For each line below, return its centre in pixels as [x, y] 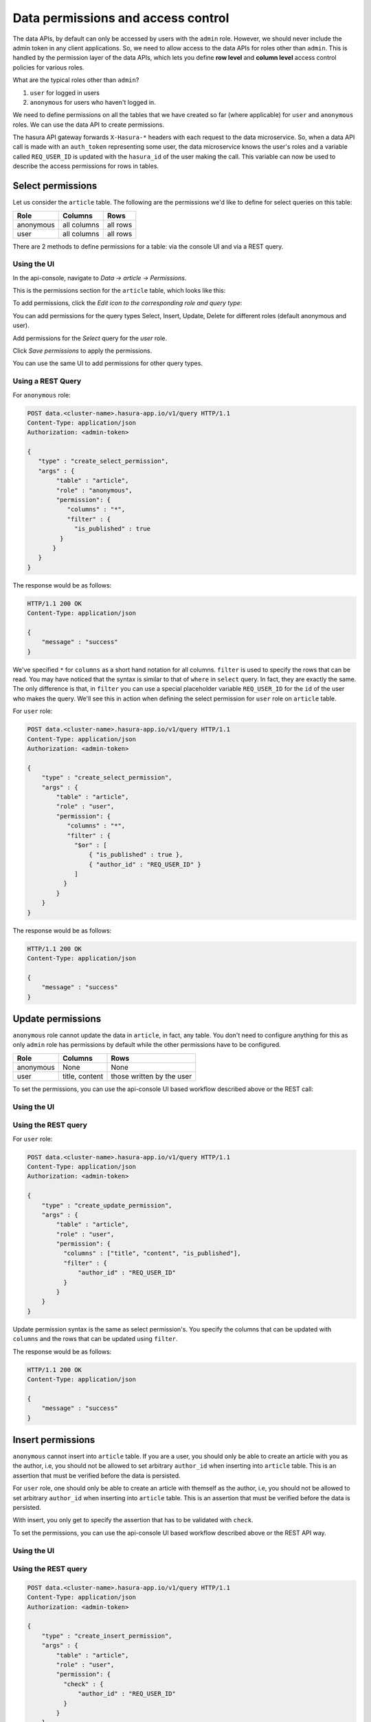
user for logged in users [65, 92]
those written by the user [151, 1076]
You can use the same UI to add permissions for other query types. [108, 363]
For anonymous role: [42, 395]
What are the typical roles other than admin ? [76, 80]
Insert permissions [54, 1440]
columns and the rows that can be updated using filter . [95, 1339]
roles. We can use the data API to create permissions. [89, 125]
